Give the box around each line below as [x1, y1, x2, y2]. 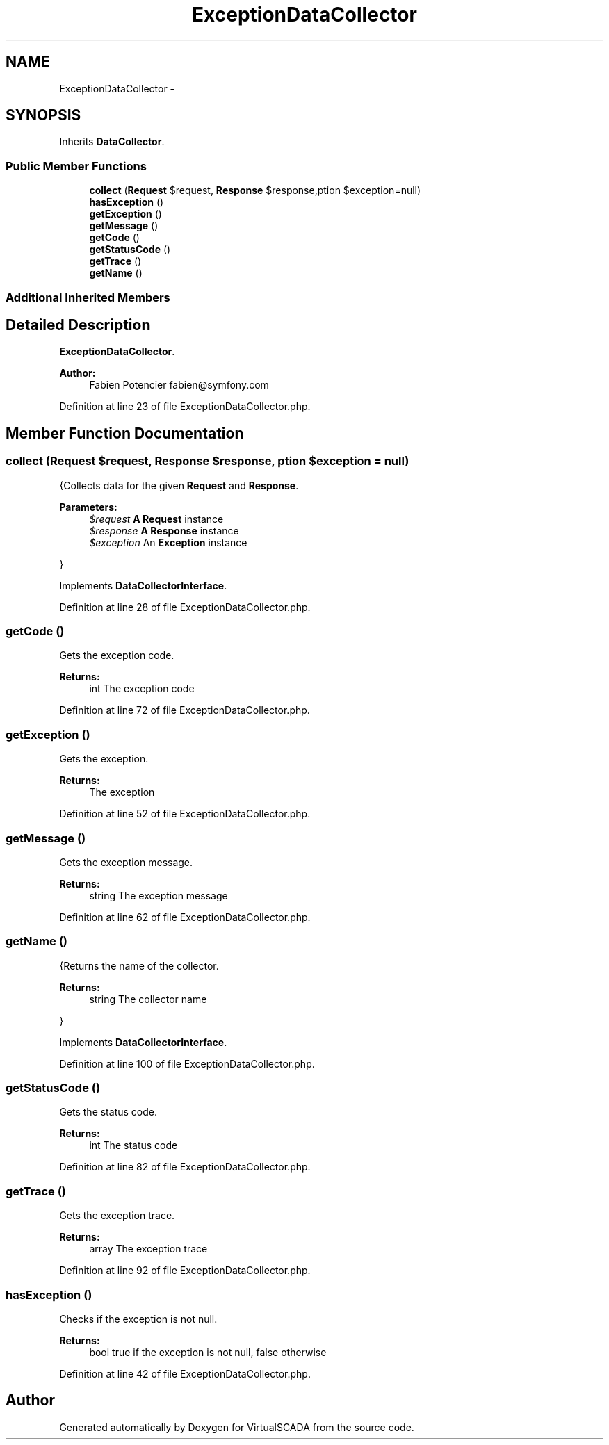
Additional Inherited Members [6, 290, 170, 304]
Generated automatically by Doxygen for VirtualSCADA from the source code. [59, 1421, 414, 1433]
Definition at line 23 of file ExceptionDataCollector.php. [59, 400, 311, 413]
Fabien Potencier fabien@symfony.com [89, 379, 269, 391]
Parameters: [59, 500, 117, 513]
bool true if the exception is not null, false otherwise [89, 1346, 327, 1358]
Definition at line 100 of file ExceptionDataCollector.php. [59, 1057, 315, 1070]
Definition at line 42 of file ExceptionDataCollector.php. [59, 1367, 311, 1380]
